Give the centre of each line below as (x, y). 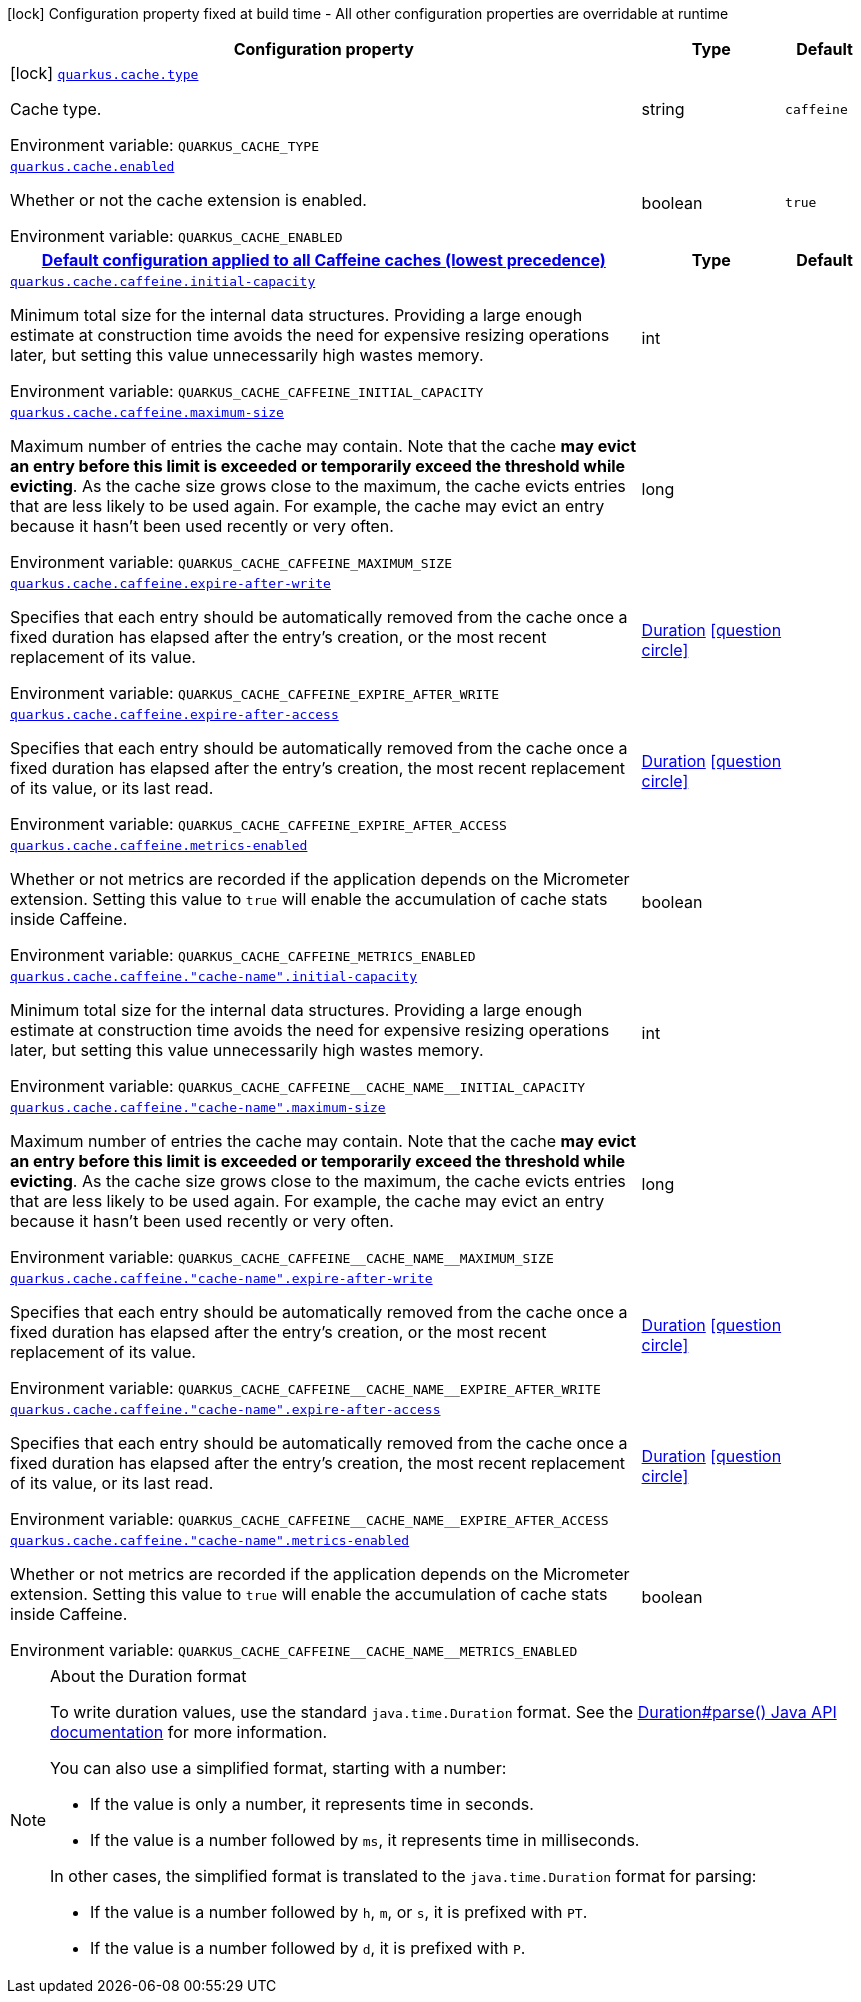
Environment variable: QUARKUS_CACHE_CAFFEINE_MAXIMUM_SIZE (231, 562)
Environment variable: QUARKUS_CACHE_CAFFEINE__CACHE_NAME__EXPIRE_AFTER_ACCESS (309, 1519)
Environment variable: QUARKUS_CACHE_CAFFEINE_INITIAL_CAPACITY (247, 391)
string (663, 109)
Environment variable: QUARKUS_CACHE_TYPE (164, 145)
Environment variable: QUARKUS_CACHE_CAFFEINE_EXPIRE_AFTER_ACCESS (258, 824)
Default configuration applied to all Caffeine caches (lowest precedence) (323, 260)
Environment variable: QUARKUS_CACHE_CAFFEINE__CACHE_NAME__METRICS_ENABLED (294, 1650)
